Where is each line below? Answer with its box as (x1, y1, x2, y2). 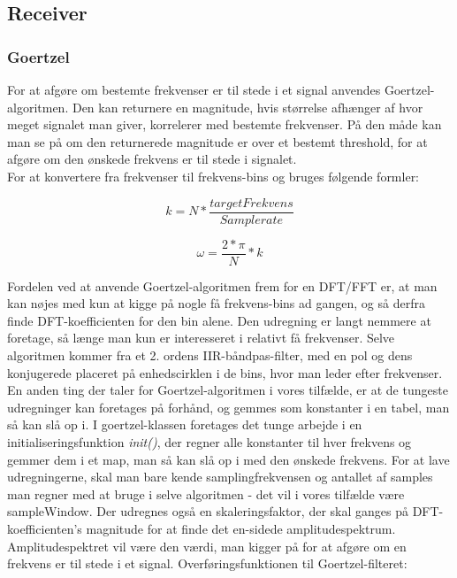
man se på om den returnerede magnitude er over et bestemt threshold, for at (7, 132, 428, 150)
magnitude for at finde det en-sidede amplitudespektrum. (86, 520, 396, 537)
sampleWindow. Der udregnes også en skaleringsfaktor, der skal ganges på (7, 502, 408, 520)
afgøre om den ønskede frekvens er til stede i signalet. (7, 150, 297, 168)
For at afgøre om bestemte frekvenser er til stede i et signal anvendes (7, 81, 381, 98)
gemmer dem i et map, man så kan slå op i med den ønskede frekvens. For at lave (7, 450, 450, 468)
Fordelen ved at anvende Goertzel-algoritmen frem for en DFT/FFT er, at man (7, 276, 438, 295)
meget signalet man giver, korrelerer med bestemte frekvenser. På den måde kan (7, 115, 442, 134)
